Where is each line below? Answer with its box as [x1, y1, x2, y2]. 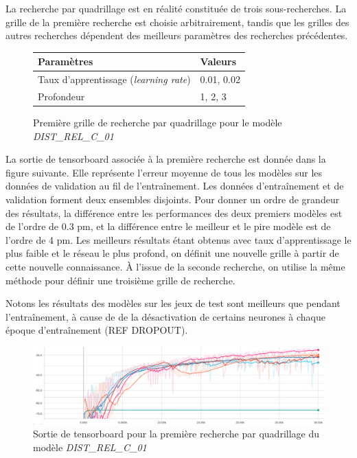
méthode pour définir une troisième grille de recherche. [5, 273, 235, 287]
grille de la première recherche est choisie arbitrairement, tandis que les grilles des [5, 14, 349, 29]
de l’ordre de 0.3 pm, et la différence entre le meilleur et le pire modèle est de [5, 219, 331, 233]
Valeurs [200, 54, 237, 69]
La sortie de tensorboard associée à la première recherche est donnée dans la [5, 152, 326, 166]
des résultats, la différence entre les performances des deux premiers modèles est [5, 205, 343, 220]
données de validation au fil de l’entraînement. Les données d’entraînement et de [5, 179, 344, 193]
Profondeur [38, 89, 85, 103]
